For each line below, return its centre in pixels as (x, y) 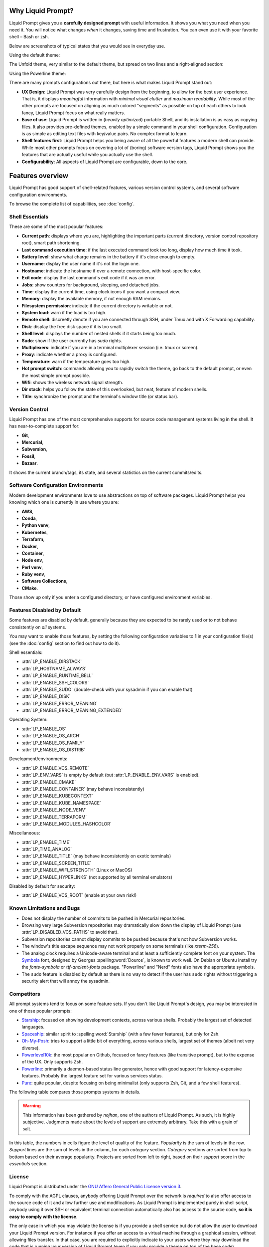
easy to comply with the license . (43, 1217)
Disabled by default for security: (42, 886)
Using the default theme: (35, 55)
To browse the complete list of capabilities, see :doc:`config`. (72, 204)
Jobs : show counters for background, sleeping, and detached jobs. (91, 285)
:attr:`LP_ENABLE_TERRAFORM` (54, 817)
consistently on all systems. (38, 627)
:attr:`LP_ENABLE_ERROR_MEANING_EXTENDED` (72, 710)
